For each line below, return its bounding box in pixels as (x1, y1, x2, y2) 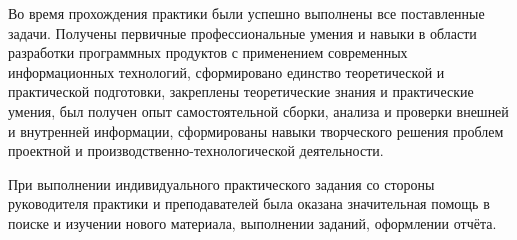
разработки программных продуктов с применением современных (8, 42, 408, 63)
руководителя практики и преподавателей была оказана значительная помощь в (8, 193, 490, 214)
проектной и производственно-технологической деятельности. (8, 140, 384, 161)
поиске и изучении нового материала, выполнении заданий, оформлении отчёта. (8, 212, 497, 233)
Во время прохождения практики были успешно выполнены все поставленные (8, 3, 485, 23)
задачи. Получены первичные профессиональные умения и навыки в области (8, 22, 477, 43)
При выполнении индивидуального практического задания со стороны (8, 173, 435, 194)
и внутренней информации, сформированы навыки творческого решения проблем (8, 120, 504, 141)
